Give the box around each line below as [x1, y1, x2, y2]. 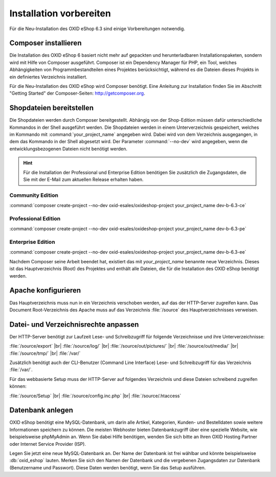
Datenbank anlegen [9, 406, 74, 415]
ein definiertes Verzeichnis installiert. [9, 74, 88, 80]
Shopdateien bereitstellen [9, 104, 94, 112]
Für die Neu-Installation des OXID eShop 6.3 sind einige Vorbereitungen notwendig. [9, 26, 186, 32]
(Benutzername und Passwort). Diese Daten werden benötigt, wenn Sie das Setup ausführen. [9, 464, 206, 470]
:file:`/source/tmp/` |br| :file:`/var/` [9, 350, 81, 356]
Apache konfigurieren [9, 286, 81, 295]
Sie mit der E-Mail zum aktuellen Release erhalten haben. [23, 176, 144, 183]
